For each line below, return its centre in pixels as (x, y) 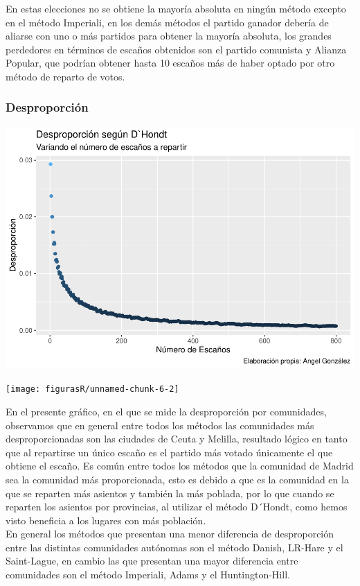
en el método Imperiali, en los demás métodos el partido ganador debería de (167, 22)
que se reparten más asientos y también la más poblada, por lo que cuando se (170, 493)
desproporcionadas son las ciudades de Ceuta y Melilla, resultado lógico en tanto (177, 439)
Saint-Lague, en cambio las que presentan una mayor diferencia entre (152, 561)
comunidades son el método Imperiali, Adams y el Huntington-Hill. (148, 575)
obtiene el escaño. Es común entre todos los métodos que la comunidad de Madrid (180, 466)
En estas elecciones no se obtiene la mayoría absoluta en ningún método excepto (176, 8)
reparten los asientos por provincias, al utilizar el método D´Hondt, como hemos (177, 507)
